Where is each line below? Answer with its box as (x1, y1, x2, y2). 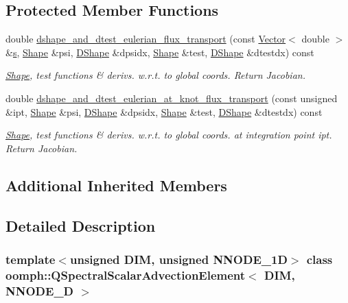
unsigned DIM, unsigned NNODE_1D (69, 250, 288, 267)
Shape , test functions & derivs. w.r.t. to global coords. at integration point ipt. (5, 128, 332, 142)
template (5, 250, 56, 267)
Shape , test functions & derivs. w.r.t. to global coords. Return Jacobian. (5, 68, 305, 82)
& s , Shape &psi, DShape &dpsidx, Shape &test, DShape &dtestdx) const (5, 45, 314, 59)
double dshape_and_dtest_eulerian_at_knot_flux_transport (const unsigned (5, 90, 338, 105)
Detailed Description (5, 215, 156, 236)
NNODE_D (5, 282, 74, 299)
